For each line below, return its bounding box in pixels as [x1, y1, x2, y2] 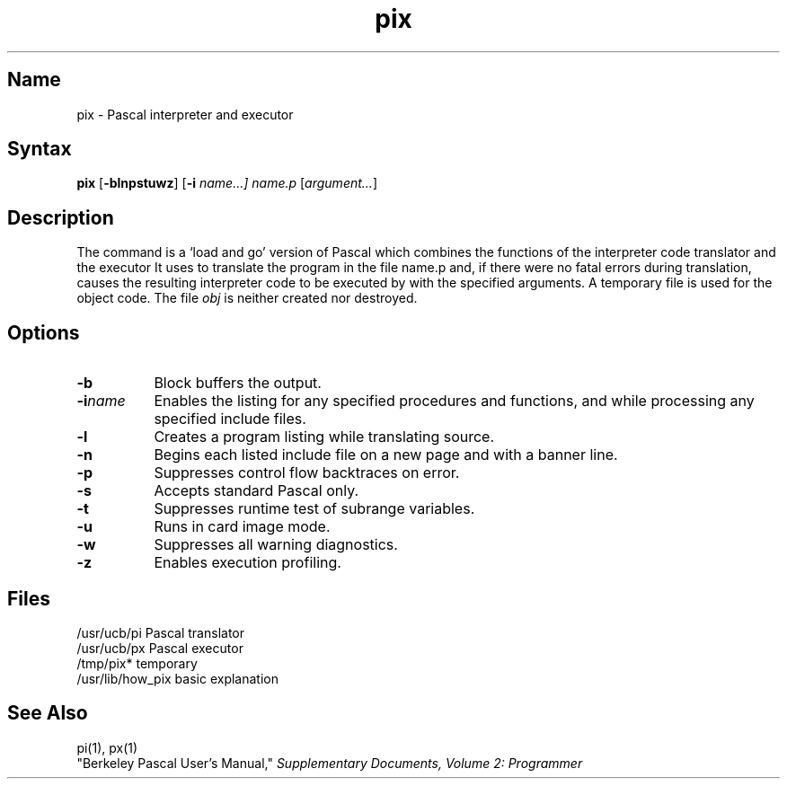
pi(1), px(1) [76, 739, 138, 755]
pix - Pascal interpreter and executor [76, 106, 294, 122]
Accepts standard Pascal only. [154, 481, 359, 500]
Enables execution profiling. [154, 553, 341, 572]
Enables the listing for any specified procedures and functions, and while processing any [154, 392, 755, 411]
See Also [7, 702, 88, 725]
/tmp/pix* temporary [76, 655, 198, 671]
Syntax [7, 137, 72, 161]
